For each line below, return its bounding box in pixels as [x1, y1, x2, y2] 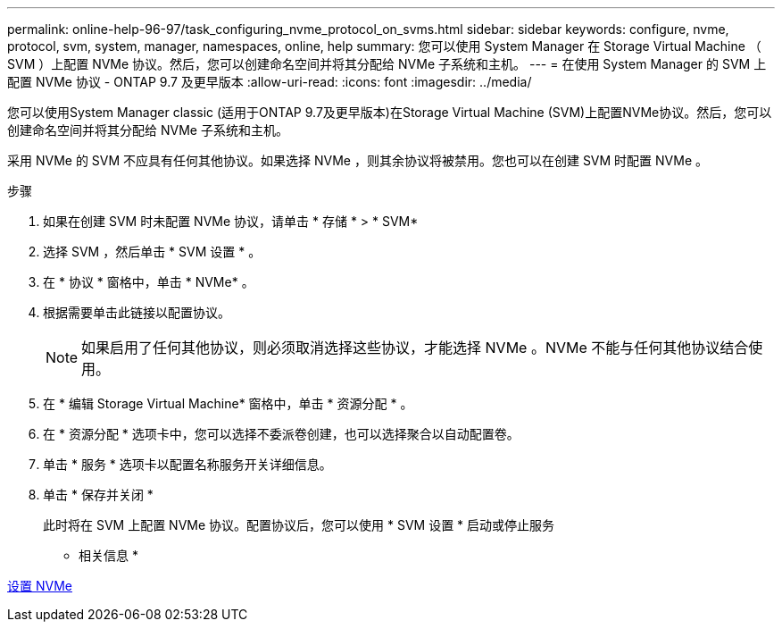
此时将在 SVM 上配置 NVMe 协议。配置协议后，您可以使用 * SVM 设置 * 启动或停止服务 [43, 517, 555, 533]
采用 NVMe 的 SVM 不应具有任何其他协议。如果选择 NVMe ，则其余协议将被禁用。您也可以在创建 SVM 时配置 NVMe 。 [7, 153, 708, 168]
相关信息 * [79, 548, 138, 563]
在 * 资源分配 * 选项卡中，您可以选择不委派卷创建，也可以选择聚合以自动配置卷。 [43, 426, 520, 441]
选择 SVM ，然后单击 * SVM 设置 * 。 [43, 244, 262, 259]
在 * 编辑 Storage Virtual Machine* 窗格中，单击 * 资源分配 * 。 [43, 396, 413, 411]
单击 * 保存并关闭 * [43, 487, 154, 502]
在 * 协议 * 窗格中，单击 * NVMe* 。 [43, 274, 254, 289]
